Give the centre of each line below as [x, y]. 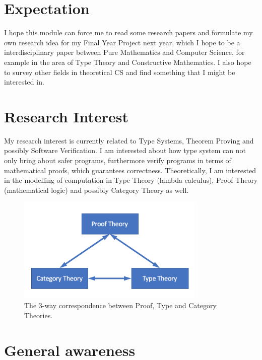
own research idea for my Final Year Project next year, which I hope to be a [122, 42]
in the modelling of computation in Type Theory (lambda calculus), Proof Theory [131, 180]
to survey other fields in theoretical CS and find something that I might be [120, 72]
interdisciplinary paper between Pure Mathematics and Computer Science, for [124, 52]
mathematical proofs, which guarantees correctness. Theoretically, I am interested [130, 170]
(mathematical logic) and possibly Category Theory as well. [96, 190]
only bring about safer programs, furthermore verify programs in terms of [118, 160]
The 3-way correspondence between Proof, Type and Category [120, 305]
